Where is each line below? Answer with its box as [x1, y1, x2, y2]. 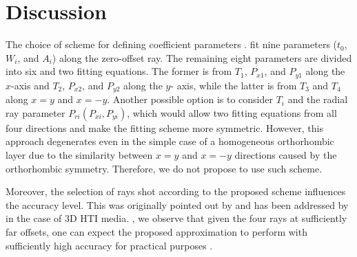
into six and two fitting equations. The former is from [6, 64, 232, 78]
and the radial [287, 92, 348, 107]
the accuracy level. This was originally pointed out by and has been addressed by [6, 197, 349, 212]
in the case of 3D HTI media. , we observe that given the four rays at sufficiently [6, 211, 347, 225]
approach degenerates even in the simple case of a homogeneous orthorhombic [6, 134, 334, 148]
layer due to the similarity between [6, 148, 153, 161]
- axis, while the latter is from [170, 78, 297, 92]
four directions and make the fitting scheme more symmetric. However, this [6, 120, 323, 135]
